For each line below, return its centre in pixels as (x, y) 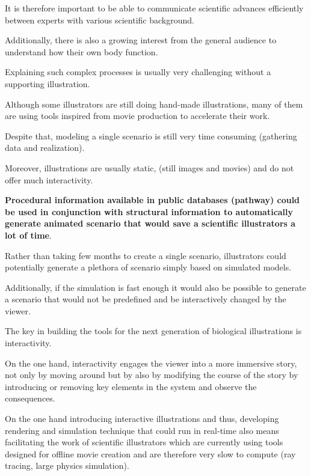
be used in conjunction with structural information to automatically (149, 211)
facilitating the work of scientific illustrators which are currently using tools (144, 442)
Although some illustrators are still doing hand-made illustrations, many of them (154, 104)
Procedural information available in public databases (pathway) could (152, 200)
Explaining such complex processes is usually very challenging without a (138, 72)
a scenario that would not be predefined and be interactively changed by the (146, 299)
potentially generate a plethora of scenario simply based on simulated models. (148, 267)
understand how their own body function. (82, 51)
